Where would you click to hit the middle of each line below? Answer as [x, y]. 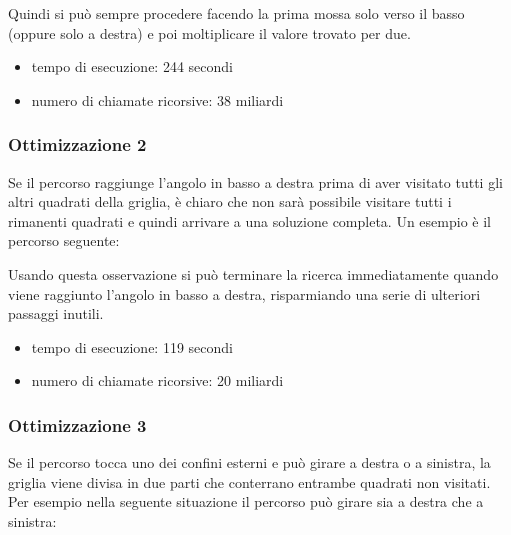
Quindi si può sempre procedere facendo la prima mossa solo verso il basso [236, 13]
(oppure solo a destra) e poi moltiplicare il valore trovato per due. [209, 32]
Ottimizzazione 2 [77, 144]
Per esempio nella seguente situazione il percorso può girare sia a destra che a [246, 501]
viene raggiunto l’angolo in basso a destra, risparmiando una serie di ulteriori [244, 293]
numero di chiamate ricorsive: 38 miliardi [157, 99]
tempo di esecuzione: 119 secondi [132, 346]
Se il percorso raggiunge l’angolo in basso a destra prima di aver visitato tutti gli [255, 181]
